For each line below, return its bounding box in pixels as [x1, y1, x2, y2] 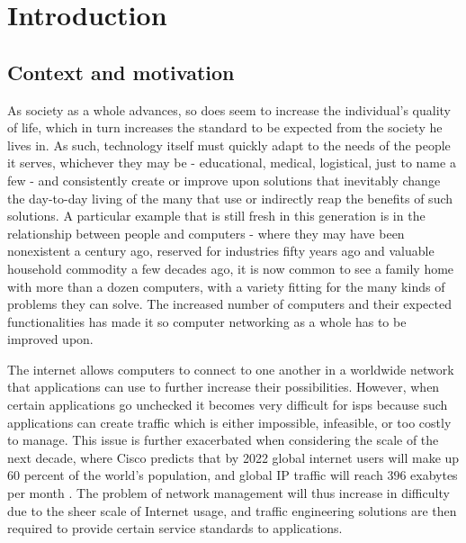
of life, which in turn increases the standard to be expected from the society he [7, 118, 443, 137]
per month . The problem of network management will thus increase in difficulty [7, 484, 450, 502]
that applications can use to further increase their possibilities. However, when [7, 377, 440, 396]
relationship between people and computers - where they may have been [7, 223, 405, 242]
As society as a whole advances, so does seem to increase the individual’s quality [7, 100, 451, 119]
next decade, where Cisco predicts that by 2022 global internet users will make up [7, 448, 460, 466]
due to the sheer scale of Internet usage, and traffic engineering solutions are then [7, 501, 457, 520]
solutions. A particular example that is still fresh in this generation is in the [7, 206, 426, 225]
